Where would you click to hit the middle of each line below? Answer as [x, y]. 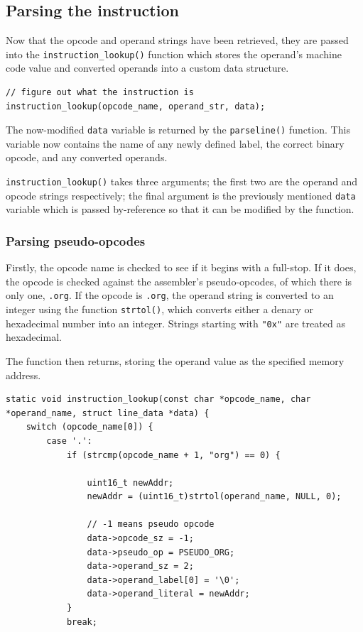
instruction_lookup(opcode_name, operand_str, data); [136, 106]
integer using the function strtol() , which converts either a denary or [159, 309]
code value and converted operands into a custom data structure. [147, 68]
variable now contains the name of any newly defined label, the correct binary [175, 143]
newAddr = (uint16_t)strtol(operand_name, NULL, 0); [214, 497]
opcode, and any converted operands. [87, 157]
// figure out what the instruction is [100, 93]
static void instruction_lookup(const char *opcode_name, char [158, 399]
